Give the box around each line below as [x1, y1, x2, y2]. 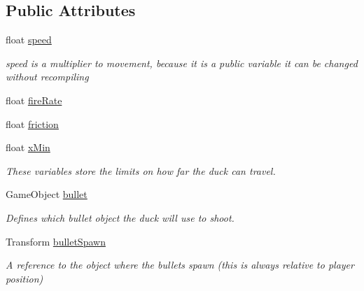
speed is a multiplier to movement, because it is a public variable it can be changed [6, 55, 358, 70]
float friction [6, 116, 59, 131]
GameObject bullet [6, 187, 87, 201]
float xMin [6, 140, 50, 155]
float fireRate [6, 92, 62, 107]
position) [6, 271, 43, 285]
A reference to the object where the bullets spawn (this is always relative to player [6, 257, 354, 272]
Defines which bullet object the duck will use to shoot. [6, 210, 234, 225]
